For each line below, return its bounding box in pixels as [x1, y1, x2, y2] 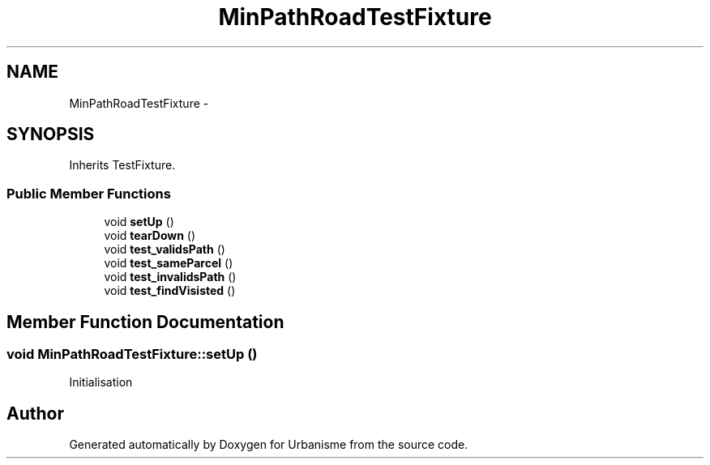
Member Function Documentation [6, 311, 284, 332]
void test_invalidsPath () [104, 270, 237, 284]
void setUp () [104, 215, 174, 229]
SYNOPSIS [6, 124, 95, 145]
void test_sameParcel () [104, 256, 233, 271]
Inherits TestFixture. [69, 158, 176, 173]
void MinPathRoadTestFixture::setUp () [6, 346, 258, 363]
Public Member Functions [6, 185, 171, 202]
